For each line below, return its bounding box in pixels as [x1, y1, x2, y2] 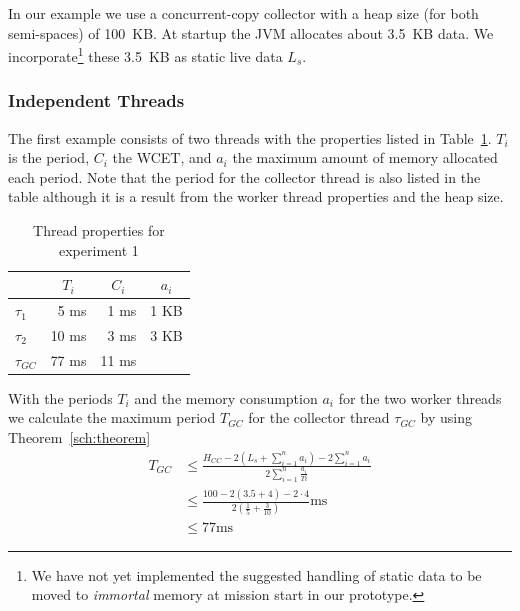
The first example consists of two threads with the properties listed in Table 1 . [8, 127, 492, 148]
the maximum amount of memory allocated [232, 147, 498, 168]
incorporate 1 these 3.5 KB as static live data [8, 43, 283, 66]
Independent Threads [8, 88, 185, 113]
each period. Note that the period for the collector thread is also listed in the [8, 166, 481, 187]
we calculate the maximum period [8, 407, 216, 428]
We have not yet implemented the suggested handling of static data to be [31, 564, 482, 585]
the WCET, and [112, 147, 212, 168]
